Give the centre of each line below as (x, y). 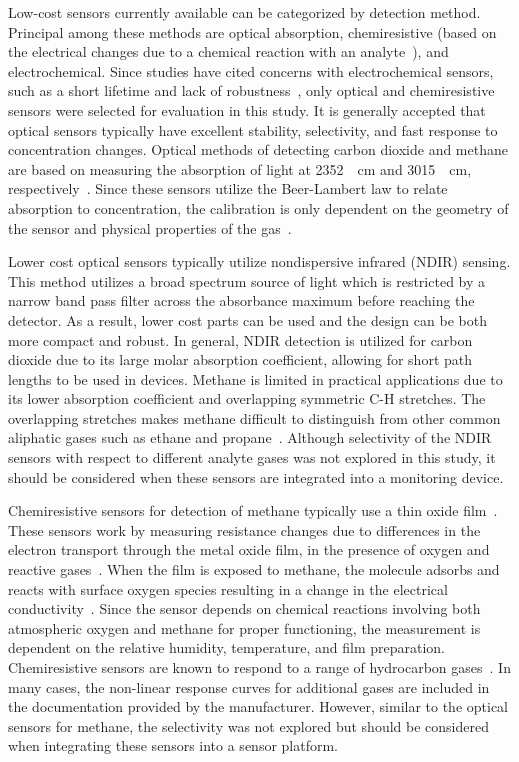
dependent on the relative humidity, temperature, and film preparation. (226, 647)
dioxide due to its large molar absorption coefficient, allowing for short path (240, 359)
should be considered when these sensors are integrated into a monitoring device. (256, 476)
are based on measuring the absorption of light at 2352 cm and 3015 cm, (240, 168)
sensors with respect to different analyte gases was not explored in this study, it (252, 457)
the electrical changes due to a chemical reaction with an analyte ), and (228, 51)
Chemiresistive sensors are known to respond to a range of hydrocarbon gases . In (259, 667)
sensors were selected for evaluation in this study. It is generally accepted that (247, 109)
